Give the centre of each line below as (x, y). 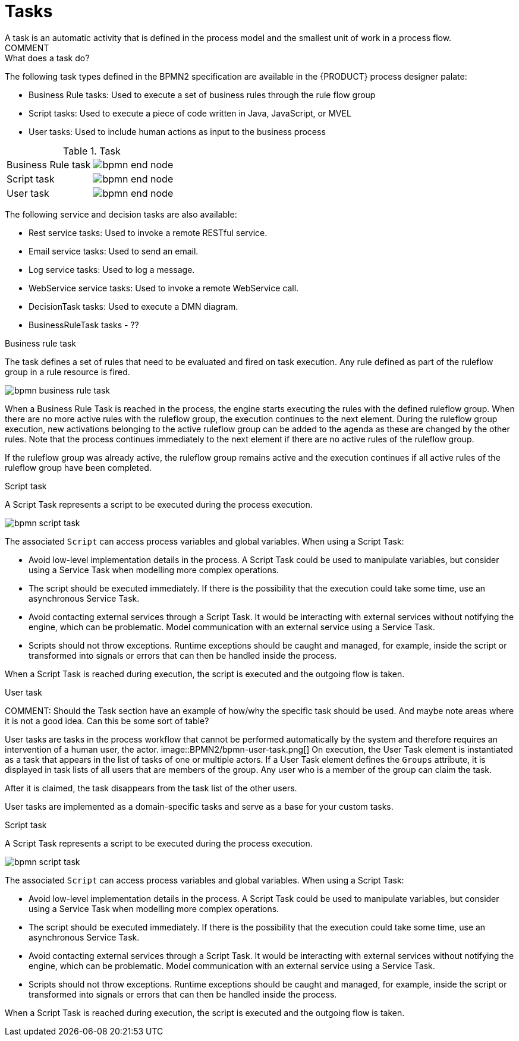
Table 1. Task (92, 151)
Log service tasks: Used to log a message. (112, 269)
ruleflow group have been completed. (78, 467)
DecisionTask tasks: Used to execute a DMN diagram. (133, 306)
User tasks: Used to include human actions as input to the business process (177, 131)
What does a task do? (47, 58)
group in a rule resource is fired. (67, 372)
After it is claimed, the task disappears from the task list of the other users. (151, 788)
